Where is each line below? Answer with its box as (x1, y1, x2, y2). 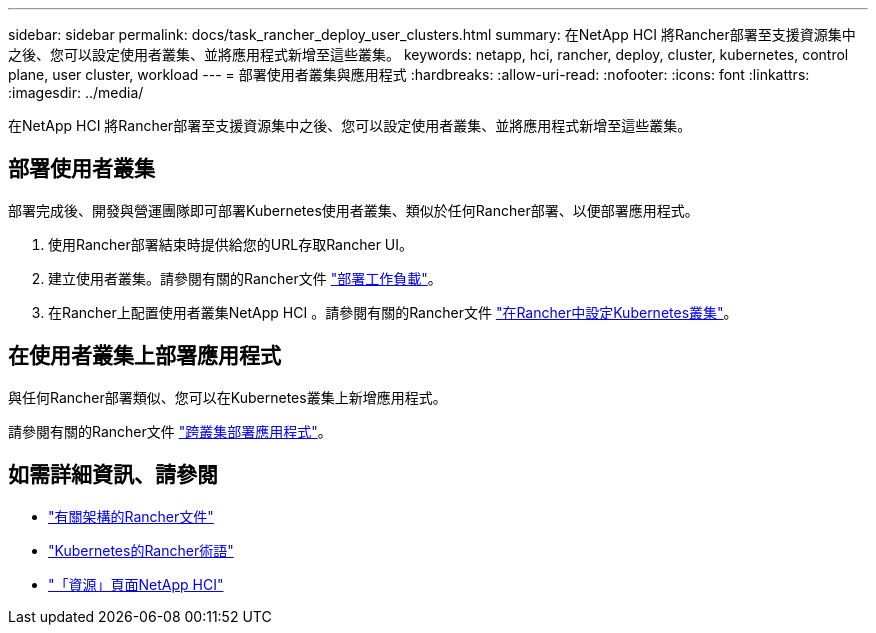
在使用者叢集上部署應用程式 (8, 343, 281, 369)
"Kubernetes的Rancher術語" (48, 541, 234, 559)
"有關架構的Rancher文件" (48, 507, 214, 525)
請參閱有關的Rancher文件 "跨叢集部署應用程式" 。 (8, 422, 332, 440)
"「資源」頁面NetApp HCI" (48, 575, 224, 593)
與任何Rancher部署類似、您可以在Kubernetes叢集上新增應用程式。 (8, 388, 447, 406)
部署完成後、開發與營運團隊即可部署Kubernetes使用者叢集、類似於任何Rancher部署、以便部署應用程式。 (8, 201, 699, 219)
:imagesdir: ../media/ (8, 84, 144, 101)
